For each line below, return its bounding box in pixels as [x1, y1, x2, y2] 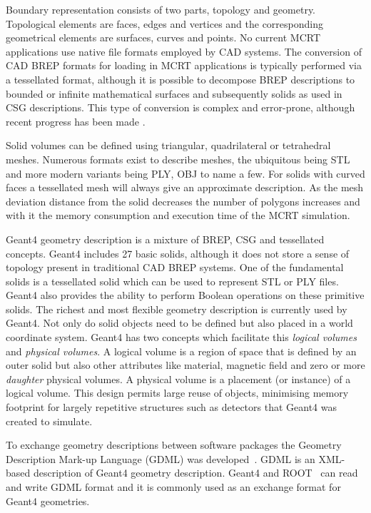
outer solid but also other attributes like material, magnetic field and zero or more [6, 357, 365, 372]
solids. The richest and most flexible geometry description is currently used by [6, 301, 347, 316]
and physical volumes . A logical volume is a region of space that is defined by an [6, 343, 357, 358]
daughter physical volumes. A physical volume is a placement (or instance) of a [6, 371, 351, 386]
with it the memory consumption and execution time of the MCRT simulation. [6, 208, 350, 223]
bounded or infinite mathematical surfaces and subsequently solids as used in [6, 86, 342, 101]
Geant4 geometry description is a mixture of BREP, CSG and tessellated [6, 231, 325, 246]
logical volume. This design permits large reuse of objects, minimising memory [6, 385, 349, 400]
